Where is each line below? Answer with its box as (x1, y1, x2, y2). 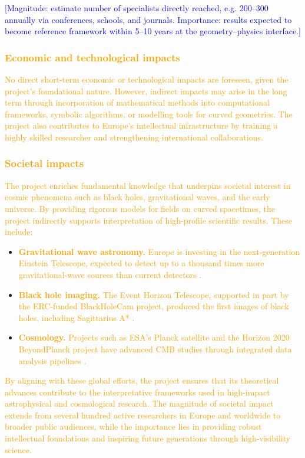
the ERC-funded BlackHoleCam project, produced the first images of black (18, 300, 289, 312)
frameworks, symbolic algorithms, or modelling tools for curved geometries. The (5, 107, 293, 120)
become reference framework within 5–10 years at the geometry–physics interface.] (5, 25, 301, 37)
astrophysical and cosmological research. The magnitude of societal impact (5, 397, 274, 410)
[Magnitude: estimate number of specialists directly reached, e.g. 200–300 (5, 2, 268, 14)
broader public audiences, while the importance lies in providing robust (5, 420, 262, 433)
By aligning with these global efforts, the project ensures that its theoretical (5, 374, 279, 387)
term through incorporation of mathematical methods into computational (5, 96, 270, 109)
